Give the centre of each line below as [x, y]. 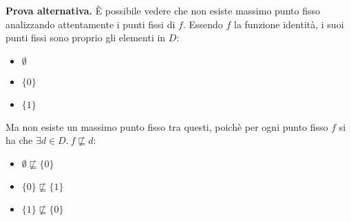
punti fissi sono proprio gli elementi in [86, 38]
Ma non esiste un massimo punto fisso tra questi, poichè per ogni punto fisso [167, 126]
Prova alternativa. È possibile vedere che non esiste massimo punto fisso [163, 10]
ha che [19, 140]
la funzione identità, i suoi [289, 24]
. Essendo [203, 24]
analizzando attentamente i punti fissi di [91, 24]
